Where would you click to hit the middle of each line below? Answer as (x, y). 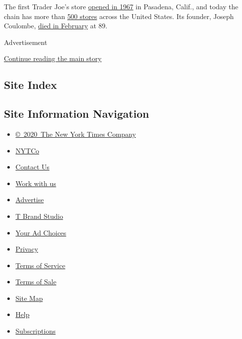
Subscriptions (35, 331)
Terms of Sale (36, 282)
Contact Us (33, 167)
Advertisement (26, 42)
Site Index (31, 85)
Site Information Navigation (77, 114)
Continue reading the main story (53, 58)
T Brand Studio (39, 216)
